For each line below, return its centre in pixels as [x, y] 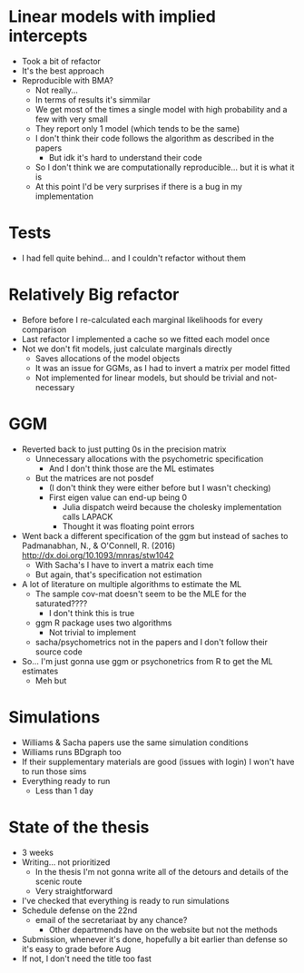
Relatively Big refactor [94, 295]
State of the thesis [79, 827]
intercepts [48, 36]
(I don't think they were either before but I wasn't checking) [160, 487]
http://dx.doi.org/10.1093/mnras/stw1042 [98, 555]
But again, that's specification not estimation [118, 575]
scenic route [59, 881]
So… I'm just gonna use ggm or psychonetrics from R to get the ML [147, 661]
